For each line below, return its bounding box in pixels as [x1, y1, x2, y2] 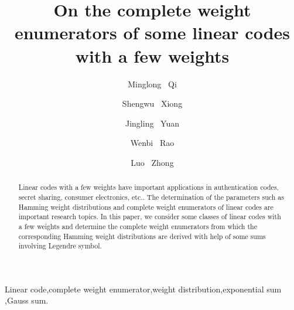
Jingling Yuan [125, 117, 179, 129]
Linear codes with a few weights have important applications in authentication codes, [18, 182, 279, 192]
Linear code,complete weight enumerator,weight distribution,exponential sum [5, 282, 282, 295]
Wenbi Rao [130, 137, 175, 149]
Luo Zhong [131, 156, 174, 168]
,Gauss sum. [5, 294, 49, 306]
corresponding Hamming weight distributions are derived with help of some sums [18, 231, 266, 241]
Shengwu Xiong [122, 97, 183, 110]
